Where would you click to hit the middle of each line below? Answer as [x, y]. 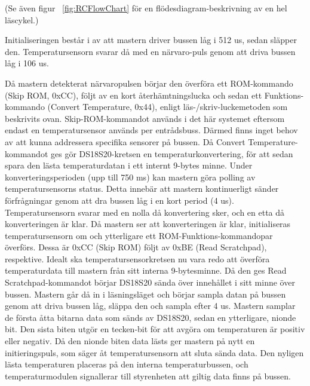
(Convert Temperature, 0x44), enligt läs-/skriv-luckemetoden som [168, 107]
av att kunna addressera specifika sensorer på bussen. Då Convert [125, 141]
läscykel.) [22, 19]
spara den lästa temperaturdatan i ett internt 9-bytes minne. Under [129, 165]
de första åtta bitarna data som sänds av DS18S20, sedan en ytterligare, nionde [151, 317]
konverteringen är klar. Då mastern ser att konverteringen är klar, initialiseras [148, 224]
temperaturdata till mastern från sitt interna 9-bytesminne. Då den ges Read [146, 270]
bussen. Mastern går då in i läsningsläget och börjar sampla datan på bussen [145, 294]
